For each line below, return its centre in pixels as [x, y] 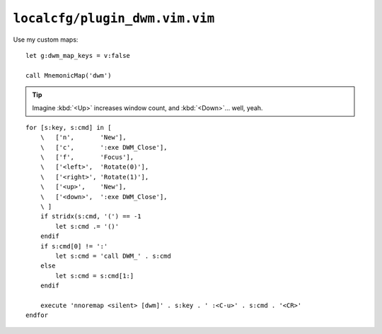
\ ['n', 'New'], [83, 137]
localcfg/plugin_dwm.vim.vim [114, 18]
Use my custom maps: [46, 40]
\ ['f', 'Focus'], [87, 157]
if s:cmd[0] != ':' [74, 246]
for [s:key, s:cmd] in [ [69, 127]
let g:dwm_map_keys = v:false [78, 55]
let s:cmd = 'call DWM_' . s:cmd [113, 256]
